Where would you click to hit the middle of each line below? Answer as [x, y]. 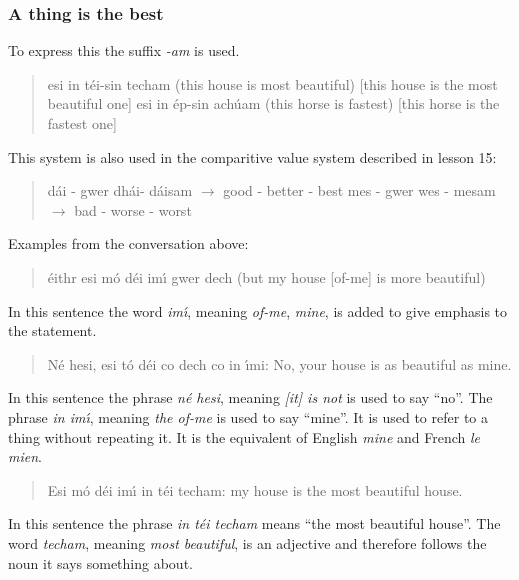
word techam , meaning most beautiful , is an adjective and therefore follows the [247, 542]
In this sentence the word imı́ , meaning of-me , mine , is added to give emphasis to [258, 310]
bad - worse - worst [133, 209]
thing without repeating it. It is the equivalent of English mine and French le [244, 436]
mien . [25, 456]
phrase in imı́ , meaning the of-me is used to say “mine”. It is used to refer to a [248, 416]
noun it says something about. [100, 562]
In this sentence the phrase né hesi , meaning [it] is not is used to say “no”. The [250, 397]
